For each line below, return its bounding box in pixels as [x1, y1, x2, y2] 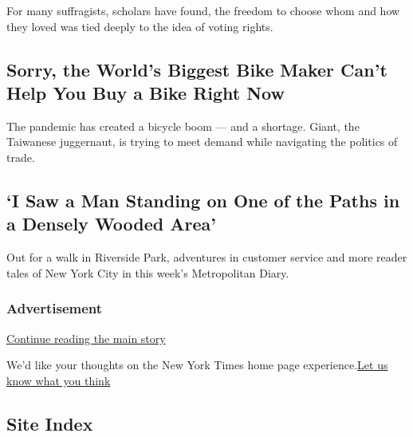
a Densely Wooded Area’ [6, 211, 216, 236]
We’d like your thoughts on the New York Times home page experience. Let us [6, 356, 388, 373]
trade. [6, 148, 35, 165]
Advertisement [6, 298, 103, 318]
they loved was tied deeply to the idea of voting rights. [6, 18, 273, 34]
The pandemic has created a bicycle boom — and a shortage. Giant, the [6, 117, 360, 134]
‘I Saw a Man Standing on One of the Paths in [6, 187, 400, 212]
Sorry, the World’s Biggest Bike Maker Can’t [6, 57, 387, 81]
